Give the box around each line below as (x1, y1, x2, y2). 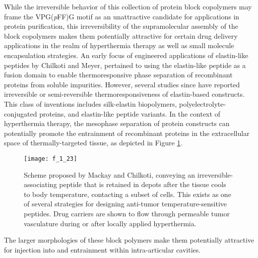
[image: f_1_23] (24, 155, 77, 162)
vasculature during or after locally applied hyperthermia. (24, 218, 196, 228)
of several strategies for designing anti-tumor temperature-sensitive (24, 198, 227, 209)
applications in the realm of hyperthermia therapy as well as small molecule (4, 40, 234, 51)
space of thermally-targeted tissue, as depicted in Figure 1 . (4, 137, 183, 148)
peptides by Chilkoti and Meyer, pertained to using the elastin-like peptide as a (4, 60, 246, 70)
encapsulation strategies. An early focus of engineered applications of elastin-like (4, 50, 249, 60)
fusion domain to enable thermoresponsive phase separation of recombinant (4, 69, 233, 80)
